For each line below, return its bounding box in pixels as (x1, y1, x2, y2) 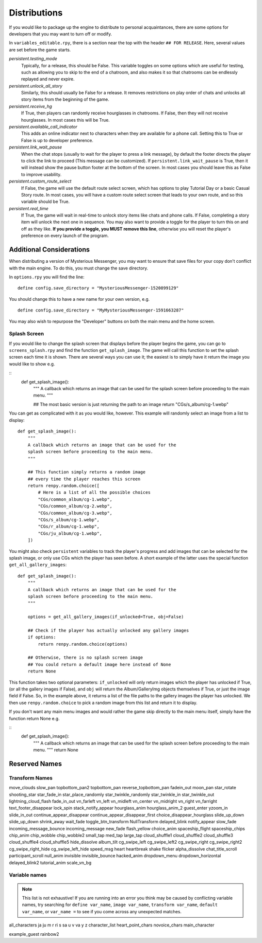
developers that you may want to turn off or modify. (9, 31, 112, 36)
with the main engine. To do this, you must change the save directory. (9, 265, 148, 271)
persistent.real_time (9, 205, 49, 211)
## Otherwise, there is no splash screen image (27, 655, 143, 660)
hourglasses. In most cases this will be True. (21, 117, 110, 123)
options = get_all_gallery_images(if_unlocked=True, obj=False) (27, 614, 184, 620)
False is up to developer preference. (21, 137, 94, 143)
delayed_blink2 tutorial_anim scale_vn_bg (9, 859, 92, 866)
